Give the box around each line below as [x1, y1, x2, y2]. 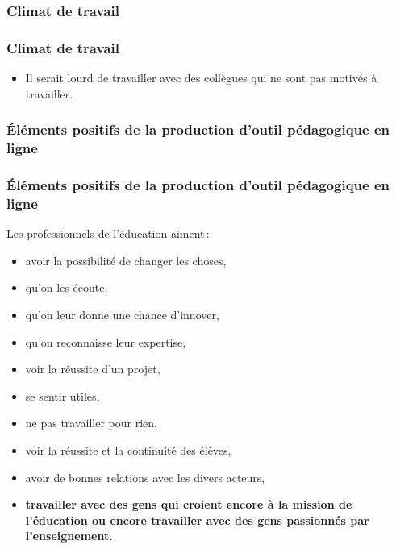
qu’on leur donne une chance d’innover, [25, 306, 219, 322]
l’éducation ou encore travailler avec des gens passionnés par [25, 511, 369, 528]
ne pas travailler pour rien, [25, 414, 157, 431]
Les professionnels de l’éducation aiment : [6, 225, 210, 242]
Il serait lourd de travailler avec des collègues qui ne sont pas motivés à [25, 69, 377, 86]
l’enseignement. [25, 527, 113, 544]
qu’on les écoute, [25, 279, 108, 296]
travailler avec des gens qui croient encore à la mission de [25, 496, 352, 513]
